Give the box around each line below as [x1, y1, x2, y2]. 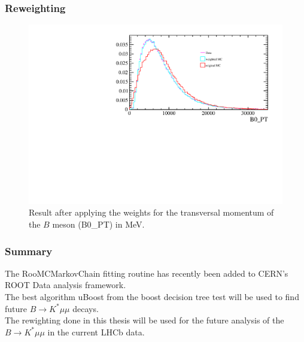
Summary [5, 243, 53, 258]
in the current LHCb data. [47, 325, 145, 338]
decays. [72, 302, 99, 314]
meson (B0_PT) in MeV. [52, 218, 145, 231]
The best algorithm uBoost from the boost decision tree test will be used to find [5, 290, 299, 303]
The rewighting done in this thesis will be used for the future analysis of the [5, 314, 284, 326]
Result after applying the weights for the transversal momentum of [29, 206, 274, 219]
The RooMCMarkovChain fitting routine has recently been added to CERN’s [5, 267, 288, 279]
